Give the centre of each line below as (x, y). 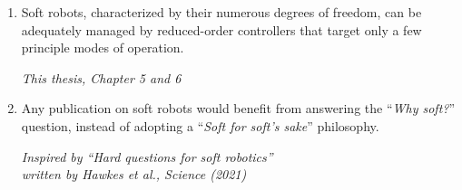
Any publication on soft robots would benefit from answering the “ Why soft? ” (238, 108)
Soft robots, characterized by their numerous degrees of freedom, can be (221, 12)
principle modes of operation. (103, 47)
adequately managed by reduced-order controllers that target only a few (221, 29)
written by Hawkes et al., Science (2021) (134, 174)
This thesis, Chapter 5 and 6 (101, 77)
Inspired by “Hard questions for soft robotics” (147, 156)
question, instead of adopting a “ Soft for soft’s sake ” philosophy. (200, 125)
